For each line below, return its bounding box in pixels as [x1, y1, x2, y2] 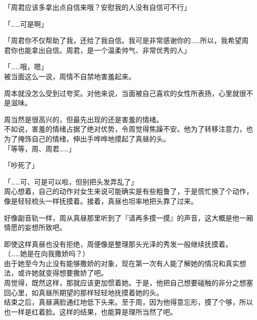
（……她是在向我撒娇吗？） [4, 248, 89, 259]
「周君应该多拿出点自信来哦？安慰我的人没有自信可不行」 [4, 2, 191, 12]
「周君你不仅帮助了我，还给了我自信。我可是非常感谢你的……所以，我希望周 [4, 35, 249, 46]
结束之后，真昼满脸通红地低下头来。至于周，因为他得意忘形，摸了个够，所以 [4, 297, 253, 307]
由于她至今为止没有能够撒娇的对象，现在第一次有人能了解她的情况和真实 [4, 258, 239, 268]
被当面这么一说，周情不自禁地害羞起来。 [4, 71, 135, 81]
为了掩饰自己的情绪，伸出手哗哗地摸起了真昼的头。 [4, 133, 170, 143]
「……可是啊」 [4, 18, 48, 29]
